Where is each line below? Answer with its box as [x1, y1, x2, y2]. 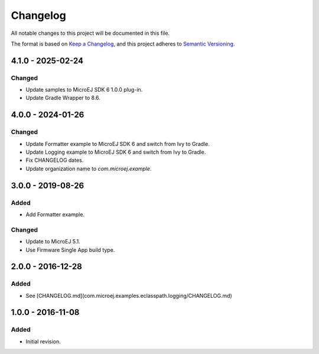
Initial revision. [25, 337, 61, 345]
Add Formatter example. [25, 210, 85, 218]
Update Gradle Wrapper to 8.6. [25, 95, 100, 102]
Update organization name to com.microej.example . [25, 165, 152, 172]
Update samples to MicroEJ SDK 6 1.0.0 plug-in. [25, 86, 143, 93]
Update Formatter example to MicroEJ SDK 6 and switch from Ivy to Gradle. [25, 140, 210, 147]
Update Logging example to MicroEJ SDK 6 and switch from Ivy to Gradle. [25, 148, 206, 156]
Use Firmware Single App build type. [25, 246, 115, 254]
